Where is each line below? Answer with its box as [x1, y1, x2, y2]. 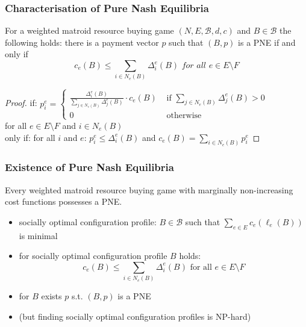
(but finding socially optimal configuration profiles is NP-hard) [19, 310, 251, 322]
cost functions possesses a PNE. [5, 195, 122, 208]
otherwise [166, 111, 202, 120]
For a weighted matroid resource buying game [5, 24, 174, 37]
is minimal [19, 229, 58, 241]
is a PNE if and [238, 36, 296, 48]
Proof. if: [5, 96, 37, 109]
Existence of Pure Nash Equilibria [5, 160, 174, 175]
